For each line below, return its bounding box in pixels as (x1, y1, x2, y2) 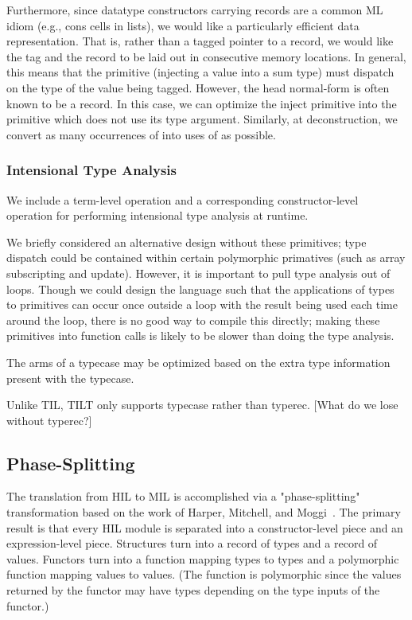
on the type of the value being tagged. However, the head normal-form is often (6, 79, 390, 96)
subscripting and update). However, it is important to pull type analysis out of (6, 264, 391, 281)
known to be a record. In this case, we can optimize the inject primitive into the (6, 95, 397, 111)
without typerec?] (6, 411, 92, 428)
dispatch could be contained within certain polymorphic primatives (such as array (6, 249, 406, 266)
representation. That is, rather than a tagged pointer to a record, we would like (6, 33, 394, 49)
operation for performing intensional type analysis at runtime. (6, 207, 309, 224)
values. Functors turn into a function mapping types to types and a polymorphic (6, 550, 399, 567)
